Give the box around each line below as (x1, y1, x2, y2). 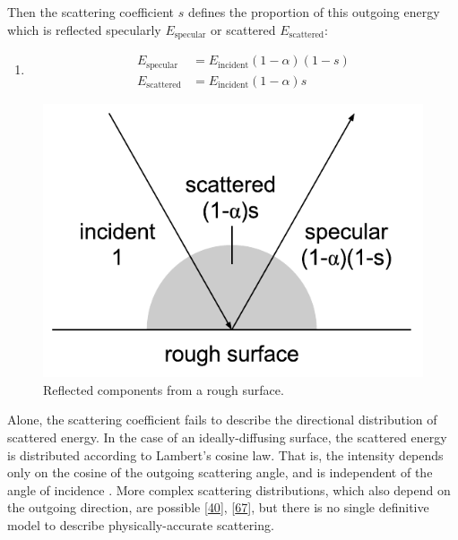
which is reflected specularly (7, 20, 161, 39)
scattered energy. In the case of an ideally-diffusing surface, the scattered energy (7, 427, 447, 446)
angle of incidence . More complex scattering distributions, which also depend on (7, 480, 451, 499)
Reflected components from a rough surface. (43, 380, 284, 399)
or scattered (211, 20, 276, 39)
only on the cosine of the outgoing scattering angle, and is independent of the (7, 463, 433, 482)
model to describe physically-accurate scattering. (7, 515, 274, 534)
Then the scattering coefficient (7, 3, 174, 21)
